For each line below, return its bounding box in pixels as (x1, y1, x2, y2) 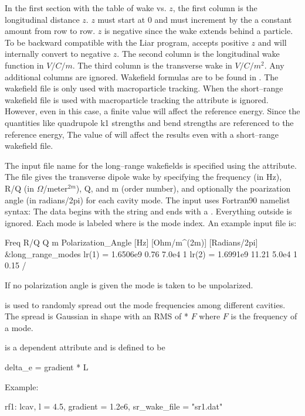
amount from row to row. (5, 25, 96, 37)
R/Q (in (5, 182, 34, 194)
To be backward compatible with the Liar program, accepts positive (5, 36, 249, 48)
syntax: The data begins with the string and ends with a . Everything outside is (5, 205, 292, 217)
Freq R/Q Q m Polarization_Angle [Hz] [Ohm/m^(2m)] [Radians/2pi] (5, 236, 258, 248)
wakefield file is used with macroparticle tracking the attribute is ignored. (5, 93, 269, 105)
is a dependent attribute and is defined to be (5, 341, 165, 353)
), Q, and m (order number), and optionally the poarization (76, 182, 291, 194)
